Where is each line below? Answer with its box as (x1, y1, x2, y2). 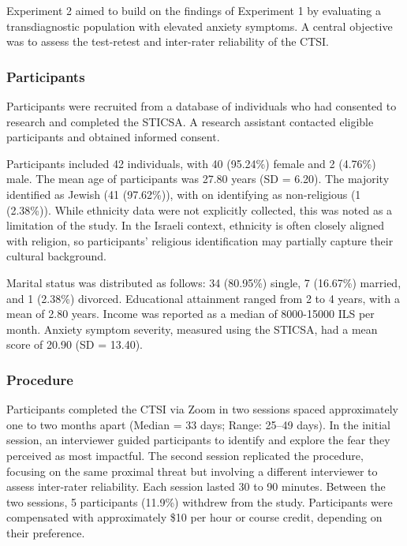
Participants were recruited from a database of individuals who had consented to (6, 98, 397, 114)
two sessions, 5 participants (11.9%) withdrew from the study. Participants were (6, 493, 393, 510)
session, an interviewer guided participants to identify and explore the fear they (6, 432, 390, 448)
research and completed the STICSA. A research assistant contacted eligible (6, 113, 374, 129)
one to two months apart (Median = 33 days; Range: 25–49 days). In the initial (6, 416, 390, 432)
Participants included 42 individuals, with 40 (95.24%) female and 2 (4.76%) (6, 155, 376, 171)
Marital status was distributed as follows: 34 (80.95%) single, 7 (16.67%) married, (6, 274, 401, 290)
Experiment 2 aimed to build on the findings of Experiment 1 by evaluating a (6, 2, 382, 18)
